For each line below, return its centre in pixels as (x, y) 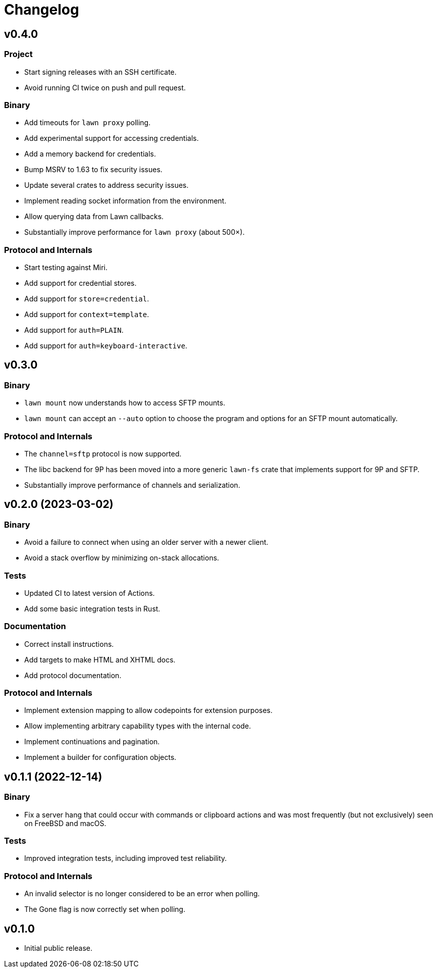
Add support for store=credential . (87, 299)
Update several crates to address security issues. (106, 185)
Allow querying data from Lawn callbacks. (94, 217)
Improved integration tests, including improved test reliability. (126, 858)
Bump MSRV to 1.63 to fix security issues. (93, 170)
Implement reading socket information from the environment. (125, 201)
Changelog (42, 10)
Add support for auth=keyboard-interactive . (106, 346)
